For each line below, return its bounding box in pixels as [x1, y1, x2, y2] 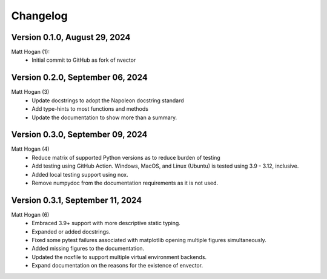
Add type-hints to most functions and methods [31, 105, 148, 113]
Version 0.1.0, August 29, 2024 [11, 32, 131, 42]
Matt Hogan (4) [11, 145, 50, 153]
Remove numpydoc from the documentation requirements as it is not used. [31, 179, 218, 186]
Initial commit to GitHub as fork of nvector [31, 56, 136, 64]
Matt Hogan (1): [11, 48, 50, 56]
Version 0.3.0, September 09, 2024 [11, 130, 148, 140]
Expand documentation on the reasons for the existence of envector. [31, 262, 203, 269]
